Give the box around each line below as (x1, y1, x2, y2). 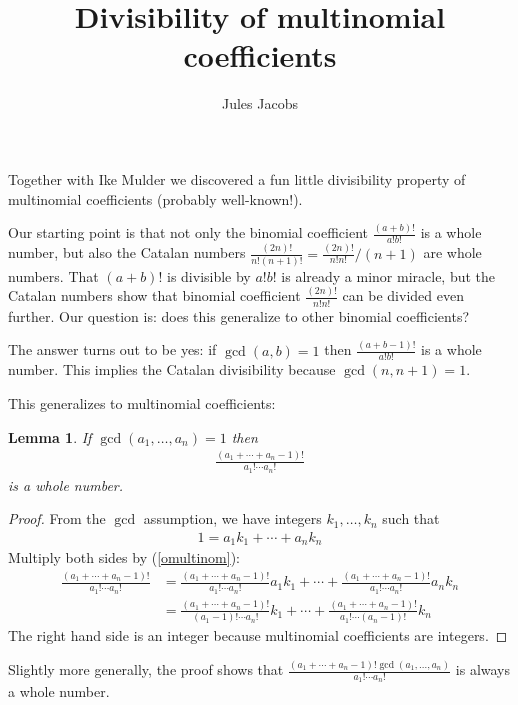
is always (455, 659, 511, 680)
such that (382, 508, 440, 529)
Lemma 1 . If (8, 426, 92, 447)
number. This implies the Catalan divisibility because (8, 359, 336, 380)
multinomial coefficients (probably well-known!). (8, 188, 303, 209)
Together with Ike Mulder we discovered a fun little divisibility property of (8, 168, 466, 189)
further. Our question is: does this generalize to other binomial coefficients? (8, 305, 470, 326)
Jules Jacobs (222, 93, 298, 114)
